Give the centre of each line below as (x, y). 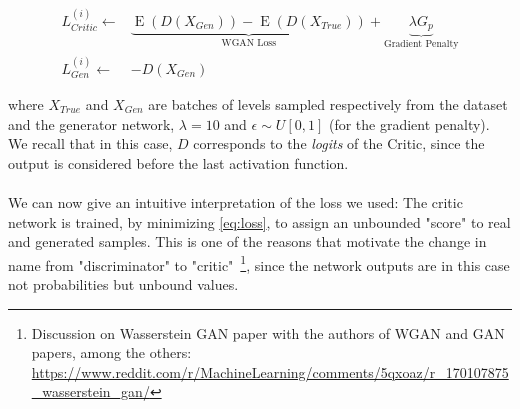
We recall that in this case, (90, 143)
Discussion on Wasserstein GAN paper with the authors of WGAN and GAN (268, 332)
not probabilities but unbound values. (123, 284)
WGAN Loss (249, 42)
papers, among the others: (111, 352)
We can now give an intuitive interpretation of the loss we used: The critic (235, 201)
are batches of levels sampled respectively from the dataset (328, 104)
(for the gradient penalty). (409, 123)
